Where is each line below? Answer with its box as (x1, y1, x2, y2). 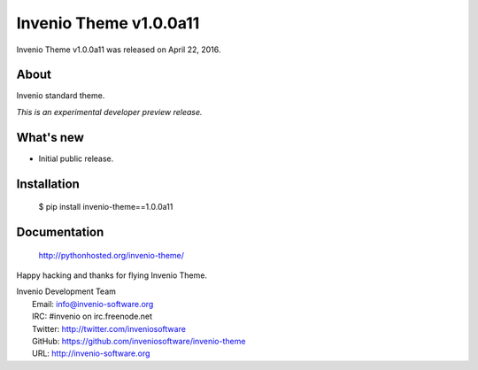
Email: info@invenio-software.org (32, 298, 154, 309)
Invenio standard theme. (16, 90, 105, 101)
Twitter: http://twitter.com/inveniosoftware (32, 323, 186, 334)
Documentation (16, 224, 104, 239)
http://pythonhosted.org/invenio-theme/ (38, 250, 185, 260)
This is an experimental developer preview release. (16, 106, 203, 117)
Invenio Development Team (16, 286, 117, 297)
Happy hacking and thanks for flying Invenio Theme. (16, 270, 208, 281)
